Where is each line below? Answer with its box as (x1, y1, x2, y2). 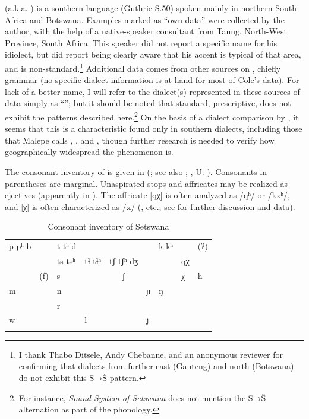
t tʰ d (56, 240, 77, 252)
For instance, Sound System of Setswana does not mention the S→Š (18, 391, 266, 404)
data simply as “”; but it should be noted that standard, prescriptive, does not (5, 97, 291, 109)
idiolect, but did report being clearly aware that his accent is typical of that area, (5, 48, 301, 61)
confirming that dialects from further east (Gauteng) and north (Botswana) (18, 360, 294, 372)
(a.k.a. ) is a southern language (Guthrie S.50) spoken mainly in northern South (5, 2, 297, 14)
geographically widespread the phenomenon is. (5, 145, 174, 158)
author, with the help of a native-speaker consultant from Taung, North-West (5, 25, 287, 37)
